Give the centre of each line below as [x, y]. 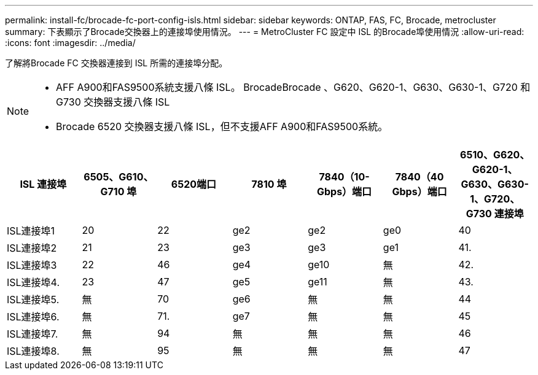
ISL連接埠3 [32, 265]
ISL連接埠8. [33, 351]
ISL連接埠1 [31, 231]
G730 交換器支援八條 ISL [113, 102]
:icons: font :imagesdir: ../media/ [70, 43]
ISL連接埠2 [32, 248]
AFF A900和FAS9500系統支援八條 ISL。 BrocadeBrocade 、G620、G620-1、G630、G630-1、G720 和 [293, 87]
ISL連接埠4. [33, 282]
